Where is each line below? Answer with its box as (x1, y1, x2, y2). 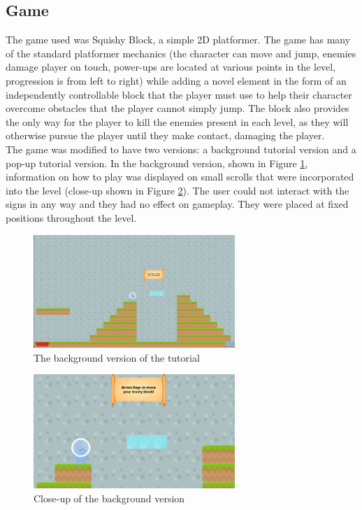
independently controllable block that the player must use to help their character (6, 87, 352, 101)
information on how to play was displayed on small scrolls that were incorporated (6, 169, 354, 184)
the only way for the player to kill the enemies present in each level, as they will (6, 114, 349, 129)
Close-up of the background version (34, 490, 185, 505)
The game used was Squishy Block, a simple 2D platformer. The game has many (6, 32, 351, 47)
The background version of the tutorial (34, 350, 200, 364)
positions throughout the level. (6, 210, 137, 225)
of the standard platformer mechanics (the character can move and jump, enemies (6, 45, 356, 60)
